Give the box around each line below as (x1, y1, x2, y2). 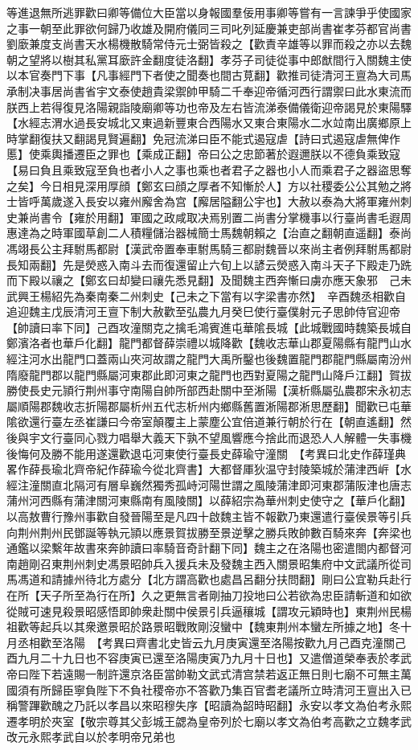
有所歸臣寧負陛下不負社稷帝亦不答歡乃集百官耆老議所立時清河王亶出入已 (28, 681, 412, 698)
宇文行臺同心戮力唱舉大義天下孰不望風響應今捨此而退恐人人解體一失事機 (28, 429, 412, 446)
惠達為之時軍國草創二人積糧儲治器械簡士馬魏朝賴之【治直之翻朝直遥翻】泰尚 (6, 224, 412, 241)
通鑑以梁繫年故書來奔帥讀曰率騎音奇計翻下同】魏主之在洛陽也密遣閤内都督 (6, 539, 400, 556)
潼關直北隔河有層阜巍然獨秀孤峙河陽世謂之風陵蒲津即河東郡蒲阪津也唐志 (28, 476, 412, 493)
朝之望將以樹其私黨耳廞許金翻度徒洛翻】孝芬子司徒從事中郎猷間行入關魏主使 (6, 51, 412, 68)
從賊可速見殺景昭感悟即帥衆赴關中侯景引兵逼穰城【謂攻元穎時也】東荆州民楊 (6, 602, 412, 619)
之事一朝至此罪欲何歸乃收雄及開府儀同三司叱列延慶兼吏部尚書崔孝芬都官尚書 (6, 19, 412, 36)
